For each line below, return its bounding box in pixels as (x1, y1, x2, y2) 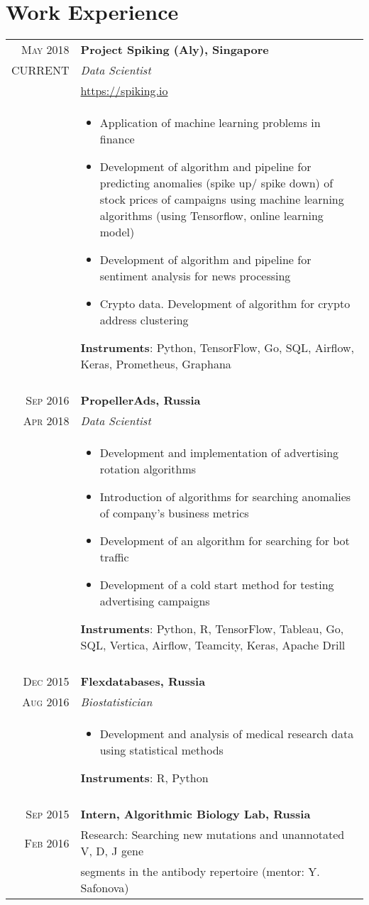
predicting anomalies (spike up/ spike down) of (99, 175, 334, 192)
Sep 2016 (26, 392, 70, 409)
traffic (99, 549, 129, 566)
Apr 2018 (23, 412, 70, 429)
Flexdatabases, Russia (80, 673, 206, 690)
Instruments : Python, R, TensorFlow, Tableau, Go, (80, 620, 344, 637)
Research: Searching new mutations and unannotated (80, 826, 345, 843)
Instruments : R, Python (80, 769, 209, 786)
